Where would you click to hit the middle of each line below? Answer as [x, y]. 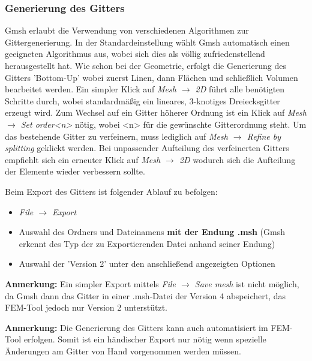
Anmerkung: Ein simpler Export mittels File [90, 283]
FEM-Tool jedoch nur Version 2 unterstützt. [86, 307]
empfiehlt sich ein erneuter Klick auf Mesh [83, 159]
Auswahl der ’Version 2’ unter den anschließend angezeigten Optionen [147, 264]
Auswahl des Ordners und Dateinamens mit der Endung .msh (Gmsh [152, 232]
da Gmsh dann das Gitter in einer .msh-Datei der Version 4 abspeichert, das [145, 295]
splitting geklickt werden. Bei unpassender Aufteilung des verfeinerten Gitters [147, 148]
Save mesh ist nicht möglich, [247, 283]
